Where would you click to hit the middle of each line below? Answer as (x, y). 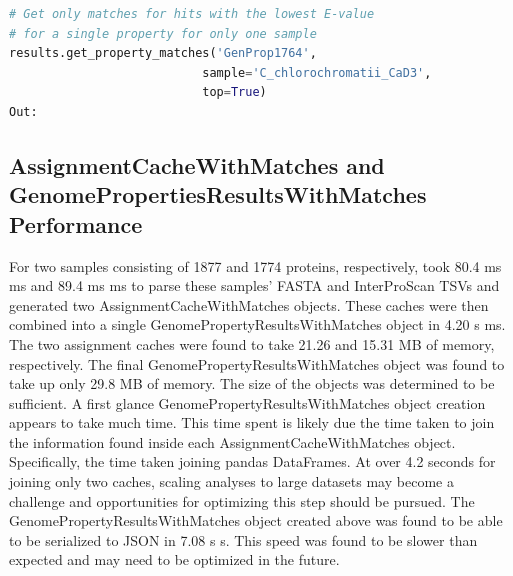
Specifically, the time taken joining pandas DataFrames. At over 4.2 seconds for (252, 461)
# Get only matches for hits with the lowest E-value (192, 14)
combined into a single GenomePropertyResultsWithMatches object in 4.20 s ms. (257, 324)
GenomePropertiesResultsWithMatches (218, 194)
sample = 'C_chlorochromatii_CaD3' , (317, 72)
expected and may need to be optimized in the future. (174, 559)
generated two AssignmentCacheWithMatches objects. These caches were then (249, 304)
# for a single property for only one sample (163, 33)
